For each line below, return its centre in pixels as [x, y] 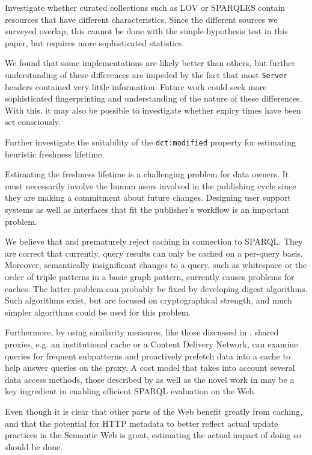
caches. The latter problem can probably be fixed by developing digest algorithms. [156, 288]
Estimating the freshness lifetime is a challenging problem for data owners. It [147, 174]
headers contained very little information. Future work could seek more [136, 86]
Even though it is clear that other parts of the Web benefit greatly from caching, [154, 411]
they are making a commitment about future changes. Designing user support [148, 197]
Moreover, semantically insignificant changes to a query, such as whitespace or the [156, 265]
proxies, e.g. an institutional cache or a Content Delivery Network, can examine [151, 344]
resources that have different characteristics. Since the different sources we [141, 19]
